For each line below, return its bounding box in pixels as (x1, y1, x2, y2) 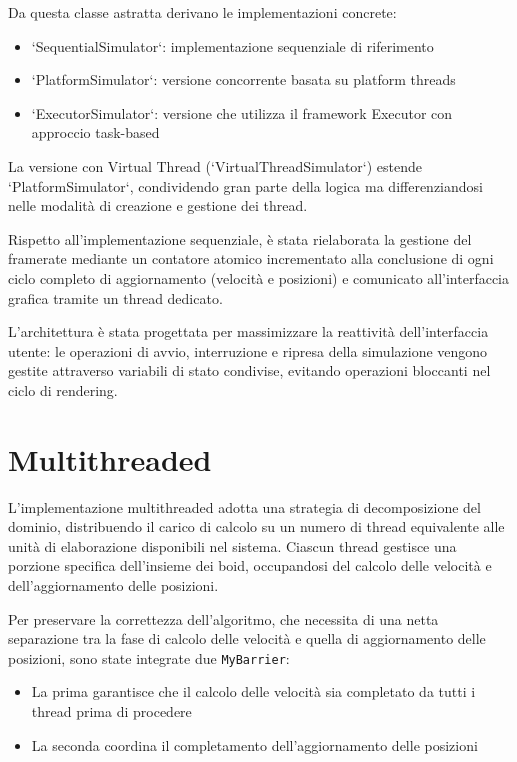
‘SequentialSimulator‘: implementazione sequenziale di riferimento (31, 35, 434, 56)
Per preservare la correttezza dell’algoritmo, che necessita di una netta (8, 608, 439, 629)
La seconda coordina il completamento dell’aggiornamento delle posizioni (31, 734, 478, 755)
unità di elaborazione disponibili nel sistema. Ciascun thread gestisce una (8, 535, 457, 556)
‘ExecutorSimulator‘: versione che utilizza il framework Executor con (31, 102, 453, 123)
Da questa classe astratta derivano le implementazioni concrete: (8, 2, 397, 22)
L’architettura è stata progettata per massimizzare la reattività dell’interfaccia (8, 321, 489, 342)
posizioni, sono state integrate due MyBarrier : (8, 647, 290, 668)
